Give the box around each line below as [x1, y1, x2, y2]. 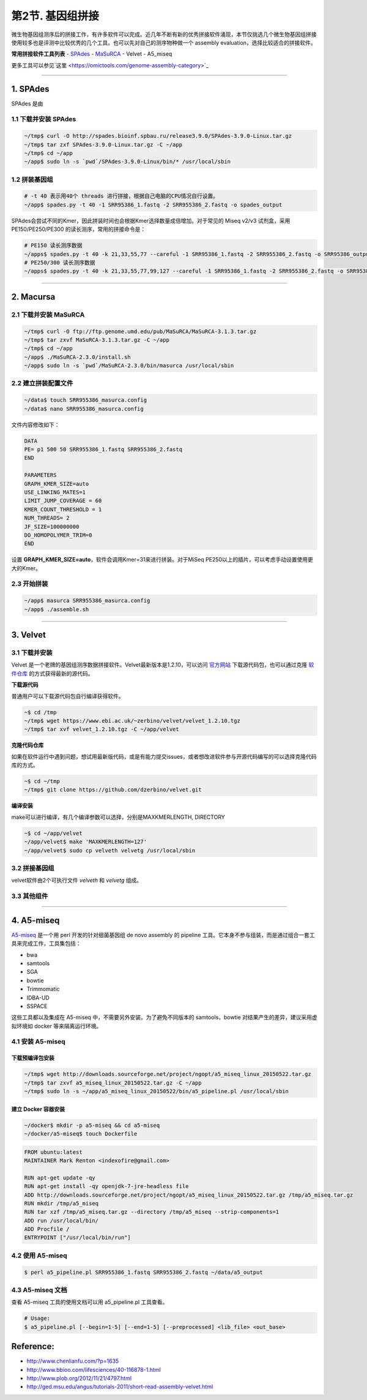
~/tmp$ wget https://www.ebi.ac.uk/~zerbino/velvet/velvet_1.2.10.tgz [24, 717, 241, 724]
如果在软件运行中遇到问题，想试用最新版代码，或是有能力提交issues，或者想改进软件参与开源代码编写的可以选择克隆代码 [11, 753, 317, 760]
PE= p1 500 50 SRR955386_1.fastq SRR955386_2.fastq [24, 446, 183, 453]
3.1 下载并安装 [11, 649, 53, 657]
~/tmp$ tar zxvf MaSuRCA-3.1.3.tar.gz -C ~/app [24, 336, 169, 343]
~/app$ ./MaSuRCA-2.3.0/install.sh [24, 353, 131, 361]
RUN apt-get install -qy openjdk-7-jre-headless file [24, 1183, 189, 1190]
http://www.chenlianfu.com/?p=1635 [26, 1357, 119, 1365]
